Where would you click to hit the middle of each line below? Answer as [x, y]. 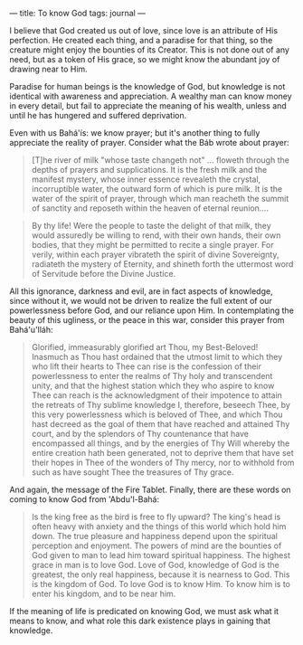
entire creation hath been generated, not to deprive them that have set [162, 453]
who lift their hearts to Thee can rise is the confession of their [147, 366]
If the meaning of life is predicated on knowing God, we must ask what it [144, 611]
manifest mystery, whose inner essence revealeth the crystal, [146, 179]
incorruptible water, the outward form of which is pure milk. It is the [157, 189]
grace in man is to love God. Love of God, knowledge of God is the [156, 565]
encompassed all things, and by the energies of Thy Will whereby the [161, 443]
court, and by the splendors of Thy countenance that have [140, 434]
